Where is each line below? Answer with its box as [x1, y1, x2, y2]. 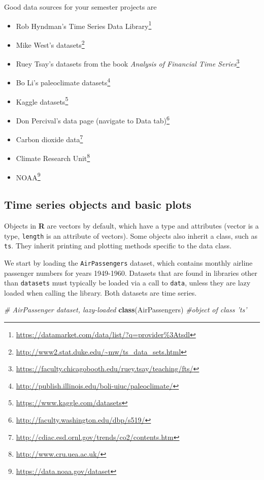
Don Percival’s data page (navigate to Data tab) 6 [16, 113, 170, 125]
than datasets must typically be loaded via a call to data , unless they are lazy [4, 277, 251, 288]
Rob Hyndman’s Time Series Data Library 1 [16, 19, 152, 31]
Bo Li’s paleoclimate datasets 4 [16, 76, 111, 87]
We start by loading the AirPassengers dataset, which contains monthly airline [4, 257, 253, 268]
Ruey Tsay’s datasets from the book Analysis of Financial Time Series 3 [16, 57, 240, 69]
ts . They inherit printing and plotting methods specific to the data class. [4, 240, 232, 251]
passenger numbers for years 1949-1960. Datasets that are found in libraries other [4, 267, 257, 278]
